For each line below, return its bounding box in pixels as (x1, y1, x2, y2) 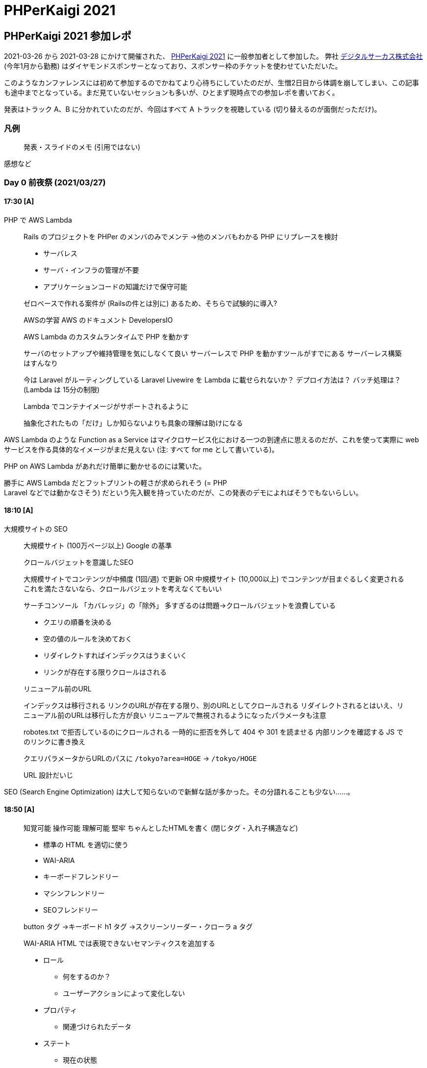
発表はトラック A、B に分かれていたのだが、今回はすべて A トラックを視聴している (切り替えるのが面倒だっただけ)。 (4, 105, 381, 114)
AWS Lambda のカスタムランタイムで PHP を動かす (24, 332, 189, 341)
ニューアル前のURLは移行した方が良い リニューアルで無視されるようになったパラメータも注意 (24, 711, 327, 719)
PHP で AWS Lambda (4, 215, 72, 224)
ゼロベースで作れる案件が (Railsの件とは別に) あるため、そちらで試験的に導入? (24, 299, 277, 307)
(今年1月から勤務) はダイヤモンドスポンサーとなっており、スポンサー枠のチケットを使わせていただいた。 (4, 62, 342, 71)
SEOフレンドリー (43, 905, 99, 914)
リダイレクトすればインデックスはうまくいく (43, 651, 187, 660)
